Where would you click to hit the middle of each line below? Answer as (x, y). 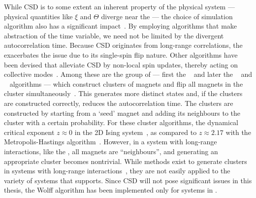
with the (238, 132)
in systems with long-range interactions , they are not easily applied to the (117, 171)
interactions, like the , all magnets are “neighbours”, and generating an (111, 151)
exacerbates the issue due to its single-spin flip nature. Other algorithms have (121, 54)
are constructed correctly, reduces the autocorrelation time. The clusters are (119, 103)
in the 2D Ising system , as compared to (136, 132)
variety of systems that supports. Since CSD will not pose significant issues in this (128, 180)
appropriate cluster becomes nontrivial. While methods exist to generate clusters (126, 161)
